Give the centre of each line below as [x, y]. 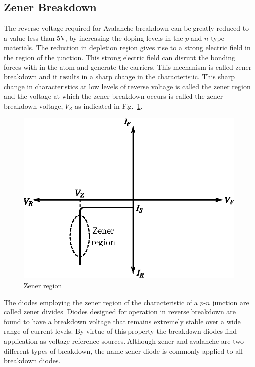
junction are [231, 302]
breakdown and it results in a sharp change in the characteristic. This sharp [120, 77]
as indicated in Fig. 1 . [109, 105]
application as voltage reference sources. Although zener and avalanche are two [124, 340]
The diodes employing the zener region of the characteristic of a [101, 302]
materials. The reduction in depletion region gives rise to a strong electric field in [127, 47]
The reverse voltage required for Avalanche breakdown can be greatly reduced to [127, 28]
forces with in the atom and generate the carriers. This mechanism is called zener [128, 67]
